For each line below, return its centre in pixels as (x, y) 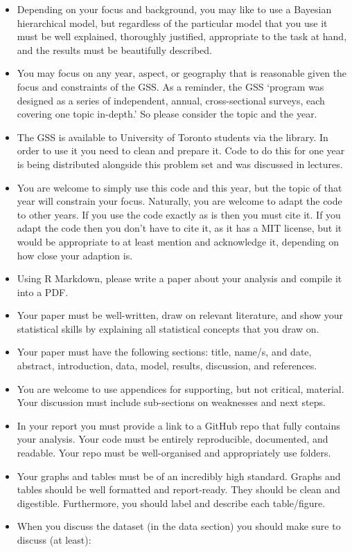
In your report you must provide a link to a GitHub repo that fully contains (178, 425)
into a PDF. (43, 292)
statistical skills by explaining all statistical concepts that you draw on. (168, 328)
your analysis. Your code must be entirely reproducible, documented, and (173, 439)
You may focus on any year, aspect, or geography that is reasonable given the (182, 73)
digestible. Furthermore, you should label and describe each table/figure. (171, 503)
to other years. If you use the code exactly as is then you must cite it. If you (179, 214)
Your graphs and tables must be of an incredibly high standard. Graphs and (179, 476)
